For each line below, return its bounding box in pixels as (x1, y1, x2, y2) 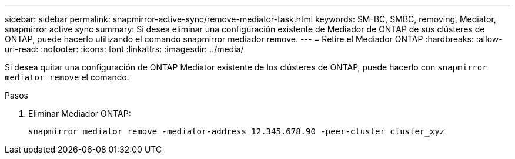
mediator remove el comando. (5, 72, 129, 82)
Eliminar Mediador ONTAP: (28, 109, 131, 119)
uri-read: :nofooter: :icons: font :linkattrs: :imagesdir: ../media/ (5, 44, 244, 54)
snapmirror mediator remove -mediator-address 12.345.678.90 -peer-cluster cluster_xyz (28, 127, 445, 136)
